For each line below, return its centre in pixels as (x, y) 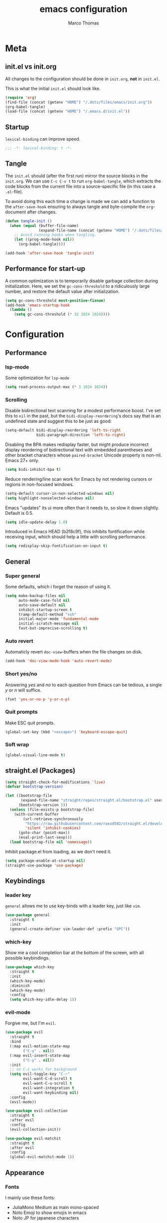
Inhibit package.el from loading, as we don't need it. (58, 851)
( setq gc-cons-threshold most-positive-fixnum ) (55, 300)
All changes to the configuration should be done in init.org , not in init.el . (83, 79)
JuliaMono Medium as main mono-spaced (55, 1207)
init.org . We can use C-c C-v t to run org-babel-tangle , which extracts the (83, 181)
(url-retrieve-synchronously (53, 819)
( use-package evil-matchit (33, 1138)
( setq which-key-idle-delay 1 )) (43, 1000)
